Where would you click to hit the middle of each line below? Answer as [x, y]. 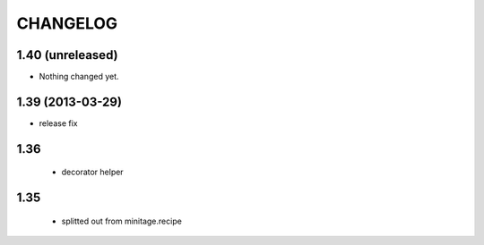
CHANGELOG [67, 23]
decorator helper [93, 172]
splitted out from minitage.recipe [122, 221]
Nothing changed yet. [79, 77]
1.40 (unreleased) [67, 55]
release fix [58, 123]
